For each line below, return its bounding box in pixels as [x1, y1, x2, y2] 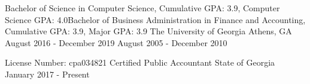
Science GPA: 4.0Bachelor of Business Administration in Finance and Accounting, [5, 13, 306, 25]
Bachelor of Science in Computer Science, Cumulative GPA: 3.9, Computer [5, 2, 280, 14]
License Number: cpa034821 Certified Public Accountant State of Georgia [5, 56, 275, 69]
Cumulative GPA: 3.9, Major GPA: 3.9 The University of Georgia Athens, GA [5, 25, 292, 37]
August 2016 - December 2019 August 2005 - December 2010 [5, 36, 227, 49]
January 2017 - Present [5, 67, 90, 80]
